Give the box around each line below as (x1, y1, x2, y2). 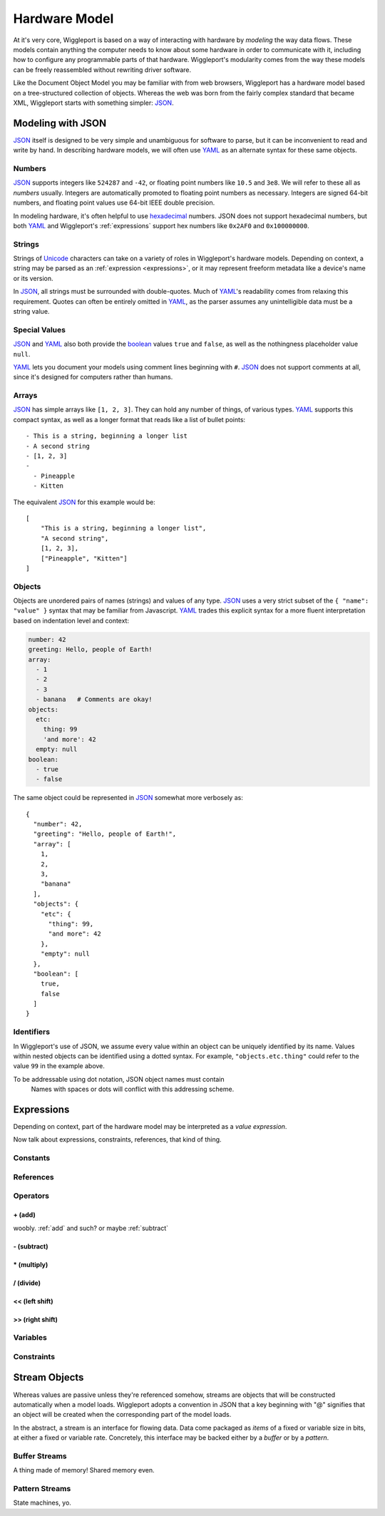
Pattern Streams (13, 1484, 71, 1494)
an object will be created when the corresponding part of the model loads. (13, 1410, 232, 1419)
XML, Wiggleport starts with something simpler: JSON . (13, 98, 174, 107)
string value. (13, 307, 50, 315)
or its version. (13, 274, 53, 282)
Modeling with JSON (13, 117, 107, 129)
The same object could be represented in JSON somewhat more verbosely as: (13, 794, 244, 802)
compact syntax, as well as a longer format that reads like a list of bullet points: (13, 415, 246, 424)
